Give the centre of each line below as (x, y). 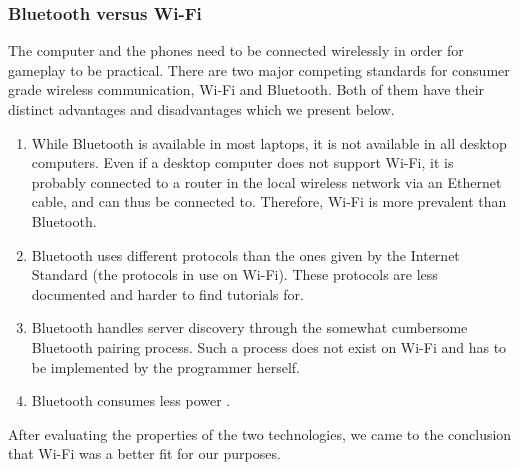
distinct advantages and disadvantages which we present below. (201, 109)
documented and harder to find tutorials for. (167, 293)
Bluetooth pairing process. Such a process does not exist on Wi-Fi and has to (269, 346)
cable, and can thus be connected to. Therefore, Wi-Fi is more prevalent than (269, 201)
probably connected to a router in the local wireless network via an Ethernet (266, 181)
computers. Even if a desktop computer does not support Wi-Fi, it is (242, 162)
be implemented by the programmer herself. (165, 366)
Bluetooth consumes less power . (131, 400)
